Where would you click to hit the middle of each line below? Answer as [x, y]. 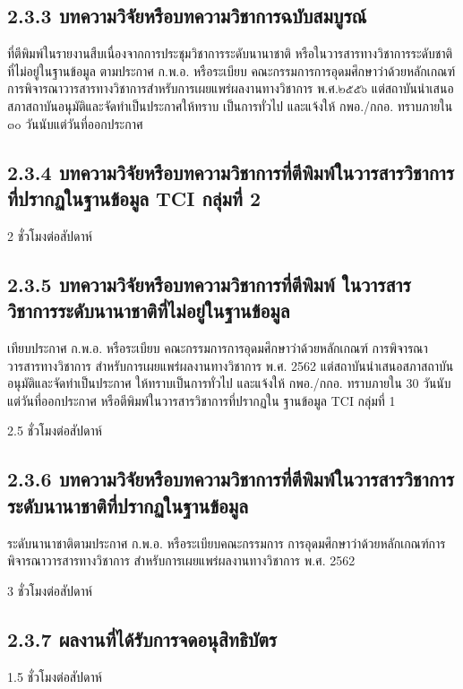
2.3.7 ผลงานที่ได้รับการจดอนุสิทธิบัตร [142, 638]
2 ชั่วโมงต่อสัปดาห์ [50, 235]
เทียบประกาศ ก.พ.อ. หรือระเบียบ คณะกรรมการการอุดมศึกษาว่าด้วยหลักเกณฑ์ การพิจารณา [218, 347]
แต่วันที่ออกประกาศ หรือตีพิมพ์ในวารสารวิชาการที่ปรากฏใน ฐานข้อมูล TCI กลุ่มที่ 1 [201, 400]
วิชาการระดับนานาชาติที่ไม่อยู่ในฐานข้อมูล [149, 310]
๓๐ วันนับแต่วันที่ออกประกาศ [75, 123]
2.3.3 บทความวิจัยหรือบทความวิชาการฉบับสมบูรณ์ [187, 16]
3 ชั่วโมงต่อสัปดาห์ [50, 590]
